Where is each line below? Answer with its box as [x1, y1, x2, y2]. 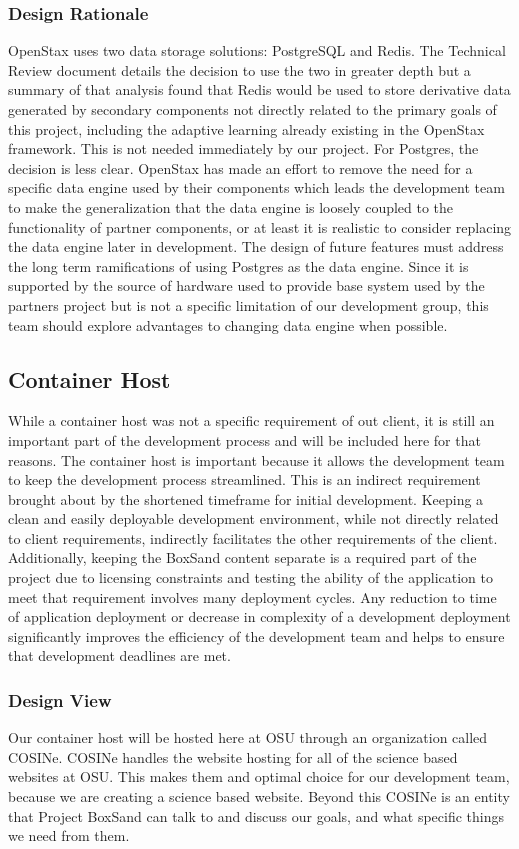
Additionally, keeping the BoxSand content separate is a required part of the [8, 547, 477, 568]
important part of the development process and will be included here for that [8, 429, 481, 450]
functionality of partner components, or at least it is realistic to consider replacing [8, 216, 512, 237]
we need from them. [8, 825, 130, 846]
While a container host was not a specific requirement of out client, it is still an [8, 410, 495, 431]
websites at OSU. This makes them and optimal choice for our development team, [8, 766, 510, 787]
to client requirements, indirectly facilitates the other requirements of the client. [8, 527, 498, 548]
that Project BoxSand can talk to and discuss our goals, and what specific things [8, 805, 505, 826]
